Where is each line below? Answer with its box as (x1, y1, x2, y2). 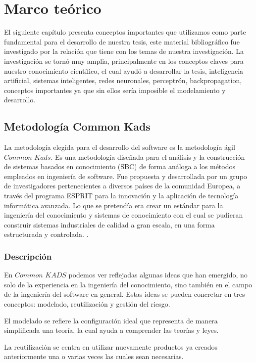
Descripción (4, 250, 52, 262)
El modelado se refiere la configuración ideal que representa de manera (4, 315, 218, 325)
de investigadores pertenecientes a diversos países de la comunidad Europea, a (4, 181, 241, 191)
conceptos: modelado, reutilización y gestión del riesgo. (4, 299, 170, 309)
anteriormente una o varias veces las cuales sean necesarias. (4, 351, 184, 362)
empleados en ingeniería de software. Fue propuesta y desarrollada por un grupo (4, 171, 247, 181)
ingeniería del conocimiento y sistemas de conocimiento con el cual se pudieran (4, 210, 243, 220)
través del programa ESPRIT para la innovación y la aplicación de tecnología (4, 190, 239, 201)
